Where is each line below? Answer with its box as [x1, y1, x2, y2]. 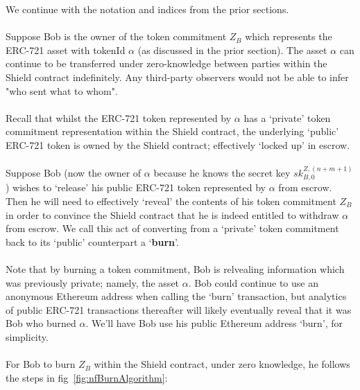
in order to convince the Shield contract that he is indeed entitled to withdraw [6, 207, 339, 222]
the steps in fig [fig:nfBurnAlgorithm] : [6, 370, 168, 384]
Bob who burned [6, 316, 76, 330]
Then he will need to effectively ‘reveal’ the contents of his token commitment [6, 193, 336, 208]
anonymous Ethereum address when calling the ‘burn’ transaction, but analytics [6, 289, 347, 303]
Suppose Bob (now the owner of [6, 165, 142, 179]
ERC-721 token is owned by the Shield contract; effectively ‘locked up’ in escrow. [6, 137, 350, 152]
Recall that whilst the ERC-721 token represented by [6, 110, 232, 125]
